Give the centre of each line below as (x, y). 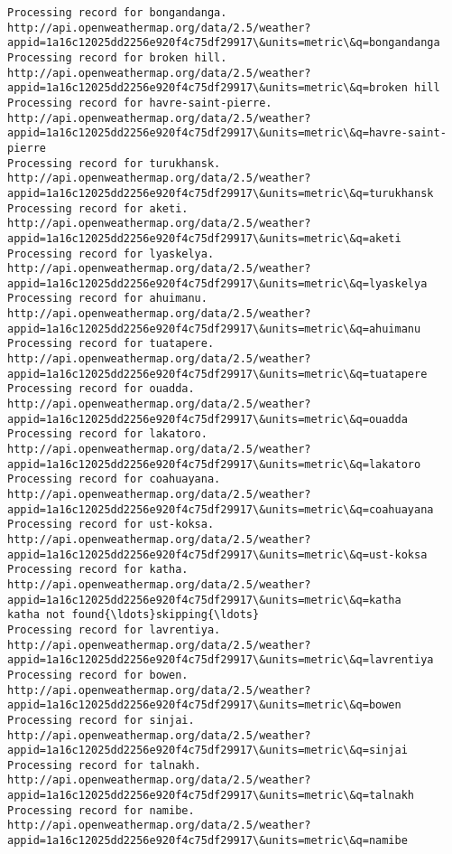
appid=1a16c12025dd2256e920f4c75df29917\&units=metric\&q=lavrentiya (221, 660)
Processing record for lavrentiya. (114, 629)
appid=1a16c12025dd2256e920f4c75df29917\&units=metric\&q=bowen (204, 705)
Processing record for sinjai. (101, 720)
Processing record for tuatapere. (111, 344)
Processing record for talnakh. (104, 765)
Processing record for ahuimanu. (107, 299)
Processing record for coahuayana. (114, 479)
